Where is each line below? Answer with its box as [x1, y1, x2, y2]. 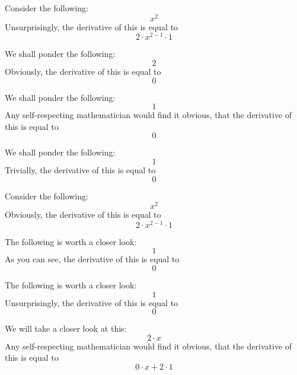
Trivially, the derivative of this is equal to [5, 163, 156, 176]
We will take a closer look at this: [5, 322, 127, 335]
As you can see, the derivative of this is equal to [5, 253, 180, 265]
